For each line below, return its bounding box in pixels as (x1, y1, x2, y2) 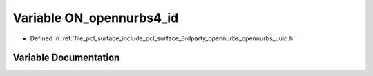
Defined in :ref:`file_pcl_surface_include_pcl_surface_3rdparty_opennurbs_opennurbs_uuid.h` (30, 34, 296, 42)
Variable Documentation (12, 52, 120, 64)
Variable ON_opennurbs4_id (12, 10, 179, 25)
